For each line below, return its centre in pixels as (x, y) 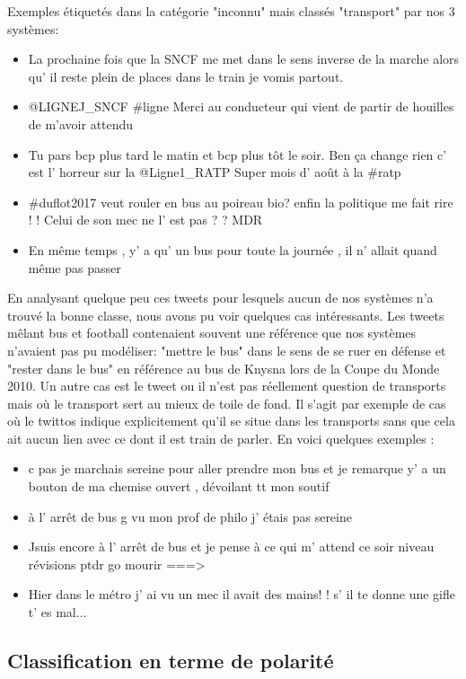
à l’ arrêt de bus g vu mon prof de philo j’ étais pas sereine (190, 516)
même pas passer (75, 267)
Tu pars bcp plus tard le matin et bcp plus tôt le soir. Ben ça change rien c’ (237, 154)
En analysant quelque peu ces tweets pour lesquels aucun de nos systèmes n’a (220, 298)
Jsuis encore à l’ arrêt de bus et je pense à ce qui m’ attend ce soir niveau (231, 547)
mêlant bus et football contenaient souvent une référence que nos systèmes (212, 333)
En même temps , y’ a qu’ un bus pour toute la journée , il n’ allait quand (233, 249)
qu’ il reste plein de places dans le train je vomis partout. (186, 76)
